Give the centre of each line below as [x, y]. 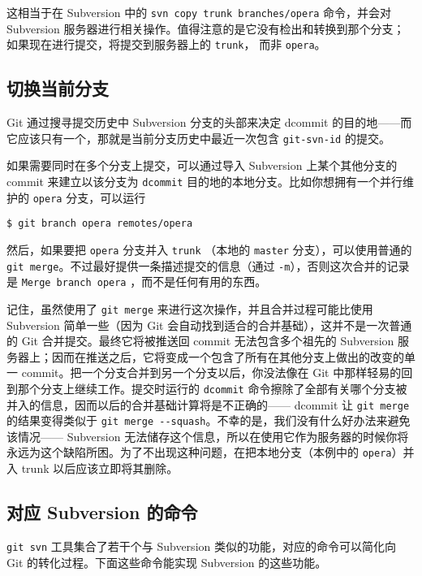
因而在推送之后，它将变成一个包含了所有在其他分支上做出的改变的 [228, 356]
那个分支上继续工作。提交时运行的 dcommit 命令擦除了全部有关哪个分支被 [212, 388]
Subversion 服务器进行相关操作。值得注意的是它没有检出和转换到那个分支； [206, 28]
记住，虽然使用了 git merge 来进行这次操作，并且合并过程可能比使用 [190, 308]
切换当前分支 [58, 88]
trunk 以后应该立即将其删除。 [100, 468]
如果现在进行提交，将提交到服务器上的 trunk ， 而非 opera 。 [166, 44]
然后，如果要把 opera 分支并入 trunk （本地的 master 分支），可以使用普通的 [209, 249]
